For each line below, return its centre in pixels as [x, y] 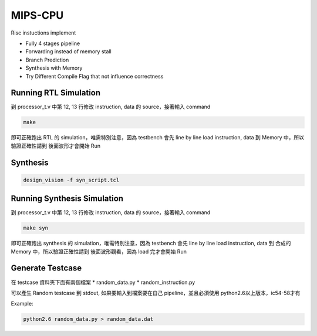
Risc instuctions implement [43, 33]
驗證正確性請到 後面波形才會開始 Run [56, 146]
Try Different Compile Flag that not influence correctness [95, 76]
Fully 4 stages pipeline [53, 43]
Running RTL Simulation [56, 93]
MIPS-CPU [37, 15]
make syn [36, 228]
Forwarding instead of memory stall [68, 52]
